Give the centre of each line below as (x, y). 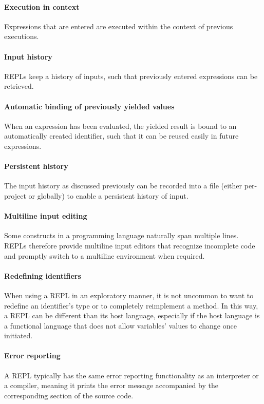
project (15, 195)
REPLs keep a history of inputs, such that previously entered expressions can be (131, 76)
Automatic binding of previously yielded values (89, 106)
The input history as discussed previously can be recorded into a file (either (123, 186)
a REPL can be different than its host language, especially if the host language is (132, 315)
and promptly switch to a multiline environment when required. (105, 255)
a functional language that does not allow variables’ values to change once (120, 325)
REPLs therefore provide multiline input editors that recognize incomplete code (130, 245)
